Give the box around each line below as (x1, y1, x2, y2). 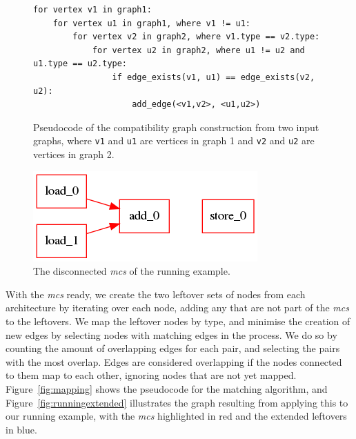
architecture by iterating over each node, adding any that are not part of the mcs (6, 300, 349, 315)
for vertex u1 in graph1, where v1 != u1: (52, 18, 250, 28)
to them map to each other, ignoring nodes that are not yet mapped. (6, 368, 297, 382)
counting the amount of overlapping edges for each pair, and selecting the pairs (6, 341, 340, 355)
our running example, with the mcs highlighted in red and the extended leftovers (6, 409, 347, 423)
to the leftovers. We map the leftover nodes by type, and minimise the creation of (6, 313, 350, 328)
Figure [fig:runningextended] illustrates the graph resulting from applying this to (6, 395, 348, 409)
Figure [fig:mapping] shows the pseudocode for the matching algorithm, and (6, 381, 328, 396)
